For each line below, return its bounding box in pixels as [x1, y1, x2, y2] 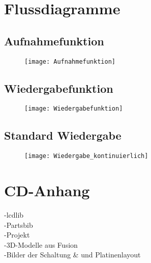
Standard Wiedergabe [4, 127, 122, 143]
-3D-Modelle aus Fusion [4, 239, 78, 250]
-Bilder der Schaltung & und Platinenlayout [4, 249, 141, 260]
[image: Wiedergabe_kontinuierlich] [24, 152, 148, 160]
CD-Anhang [4, 180, 90, 201]
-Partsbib [4, 219, 33, 230]
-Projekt [4, 229, 30, 240]
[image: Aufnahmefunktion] [24, 58, 115, 65]
